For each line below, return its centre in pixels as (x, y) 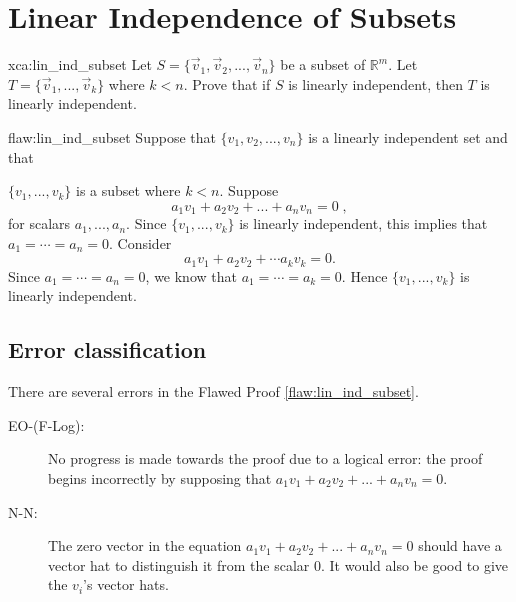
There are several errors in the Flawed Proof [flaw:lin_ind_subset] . (213, 391)
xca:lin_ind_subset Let (80, 64)
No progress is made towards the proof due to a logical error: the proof (265, 458)
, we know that (191, 275)
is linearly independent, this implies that (363, 223)
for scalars (39, 223)
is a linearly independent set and (408, 136)
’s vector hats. (126, 584)
